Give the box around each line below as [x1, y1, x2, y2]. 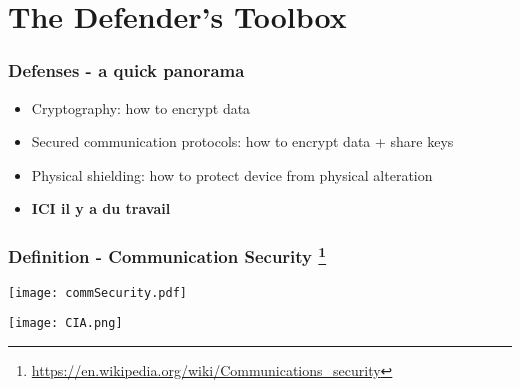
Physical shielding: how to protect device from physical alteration [31, 164, 433, 185]
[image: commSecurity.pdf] [8, 285, 187, 300]
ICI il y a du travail [31, 198, 171, 219]
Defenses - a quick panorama [8, 58, 245, 83]
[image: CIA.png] [8, 316, 123, 331]
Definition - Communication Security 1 [8, 241, 327, 269]
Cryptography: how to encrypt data [31, 97, 251, 118]
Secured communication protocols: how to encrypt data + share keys [31, 131, 454, 152]
